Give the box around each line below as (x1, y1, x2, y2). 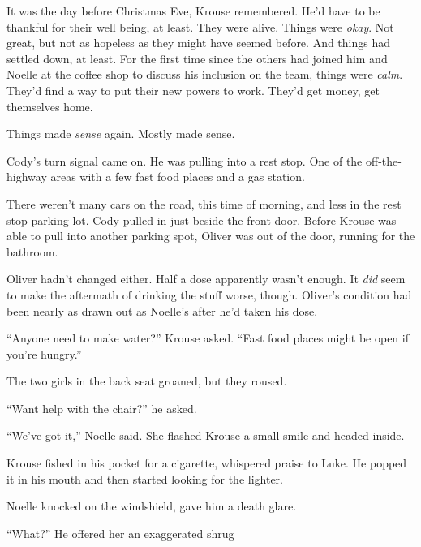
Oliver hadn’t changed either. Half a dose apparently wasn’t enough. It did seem (6, 270, 406, 287)
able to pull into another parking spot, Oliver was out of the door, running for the (6, 227, 415, 244)
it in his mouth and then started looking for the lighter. (6, 470, 283, 487)
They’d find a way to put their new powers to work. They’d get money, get (6, 81, 380, 98)
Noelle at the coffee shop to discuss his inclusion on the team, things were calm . (6, 66, 403, 83)
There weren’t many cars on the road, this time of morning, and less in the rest (6, 195, 402, 212)
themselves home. (6, 97, 93, 114)
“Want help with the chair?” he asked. (6, 399, 197, 416)
